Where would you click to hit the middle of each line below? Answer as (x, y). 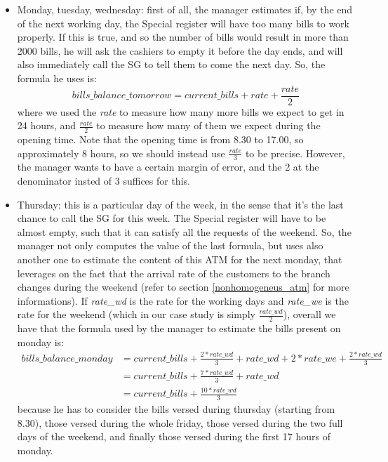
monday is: (40, 342)
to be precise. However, (295, 153)
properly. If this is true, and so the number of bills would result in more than (183, 37)
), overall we (309, 314)
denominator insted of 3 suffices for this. (103, 181)
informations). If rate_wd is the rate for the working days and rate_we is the (183, 300)
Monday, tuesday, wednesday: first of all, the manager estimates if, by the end (185, 9)
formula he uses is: (57, 78)
